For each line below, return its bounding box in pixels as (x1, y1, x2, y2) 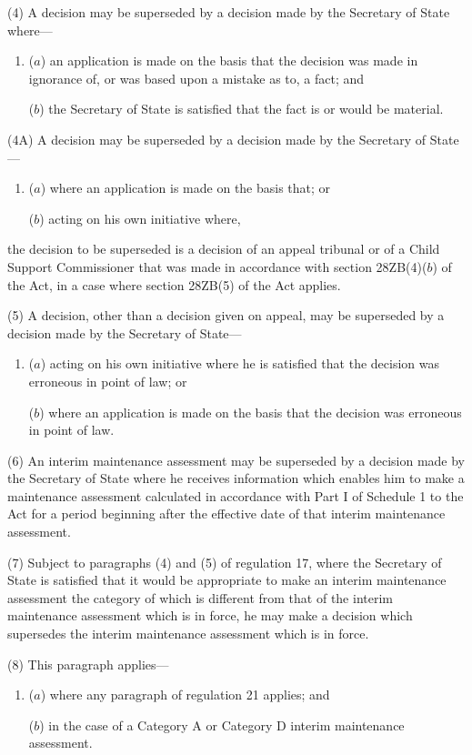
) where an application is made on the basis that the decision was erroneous (39, 402, 462, 421)
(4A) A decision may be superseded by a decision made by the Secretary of (7, 129, 427, 148)
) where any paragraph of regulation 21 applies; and (40, 685, 330, 704)
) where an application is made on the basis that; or (40, 178, 331, 197)
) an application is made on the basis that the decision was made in (40, 51, 418, 70)
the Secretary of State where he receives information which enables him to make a (7, 468, 465, 488)
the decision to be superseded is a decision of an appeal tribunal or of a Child (7, 239, 440, 258)
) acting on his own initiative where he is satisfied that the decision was (40, 354, 440, 373)
